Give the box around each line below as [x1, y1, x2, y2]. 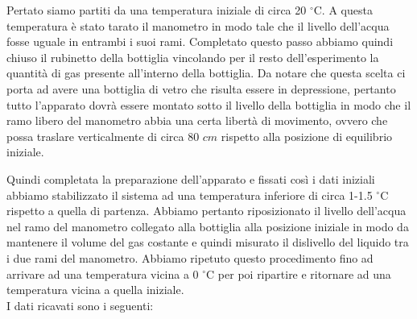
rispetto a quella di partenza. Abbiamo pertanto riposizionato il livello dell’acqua [6, 202, 407, 219]
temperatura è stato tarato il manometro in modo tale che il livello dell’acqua [6, 17, 390, 34]
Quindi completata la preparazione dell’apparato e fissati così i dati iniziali [6, 170, 375, 187]
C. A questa [313, 2, 373, 18]
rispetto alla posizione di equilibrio [221, 127, 393, 144]
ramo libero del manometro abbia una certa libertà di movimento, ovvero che [6, 112, 388, 129]
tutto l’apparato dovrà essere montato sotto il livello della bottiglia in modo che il [6, 96, 411, 113]
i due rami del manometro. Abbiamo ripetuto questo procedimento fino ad [6, 249, 374, 266]
